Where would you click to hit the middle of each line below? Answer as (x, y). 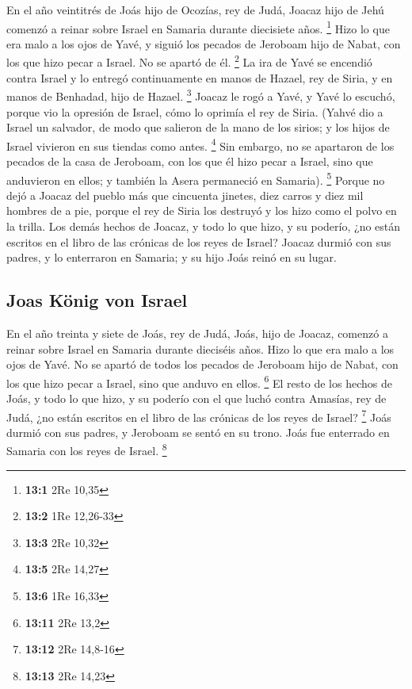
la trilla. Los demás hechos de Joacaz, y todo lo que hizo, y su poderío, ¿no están (204, 226)
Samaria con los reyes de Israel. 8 (87, 450)
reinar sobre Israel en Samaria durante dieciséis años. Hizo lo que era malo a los (200, 348)
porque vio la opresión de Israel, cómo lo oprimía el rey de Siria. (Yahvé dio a (195, 111)
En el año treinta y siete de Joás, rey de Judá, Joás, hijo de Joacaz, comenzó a (197, 333)
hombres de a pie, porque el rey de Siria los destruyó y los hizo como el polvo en (202, 211)
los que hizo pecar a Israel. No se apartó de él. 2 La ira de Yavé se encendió (189, 61)
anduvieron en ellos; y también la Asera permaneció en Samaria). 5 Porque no (196, 178)
